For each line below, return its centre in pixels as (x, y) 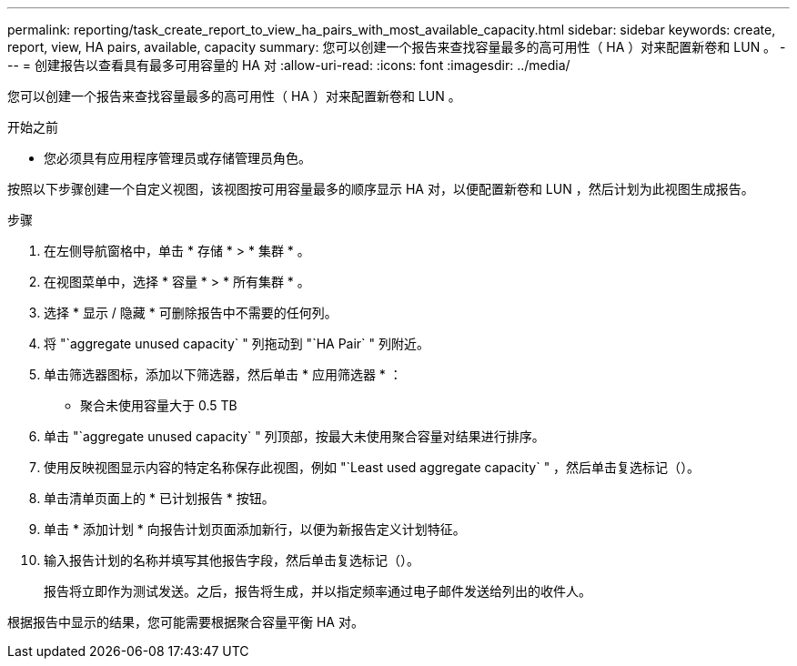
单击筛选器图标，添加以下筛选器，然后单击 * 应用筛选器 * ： (223, 374)
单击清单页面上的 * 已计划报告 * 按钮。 (159, 498)
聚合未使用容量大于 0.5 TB (159, 405)
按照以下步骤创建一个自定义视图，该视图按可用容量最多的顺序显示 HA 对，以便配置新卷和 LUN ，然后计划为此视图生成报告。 (381, 189)
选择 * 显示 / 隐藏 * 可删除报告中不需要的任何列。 (191, 313)
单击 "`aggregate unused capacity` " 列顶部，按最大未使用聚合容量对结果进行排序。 (294, 436)
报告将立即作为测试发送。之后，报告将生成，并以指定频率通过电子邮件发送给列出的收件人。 (318, 591)
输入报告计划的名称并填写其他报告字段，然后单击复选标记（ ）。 (232, 560)
